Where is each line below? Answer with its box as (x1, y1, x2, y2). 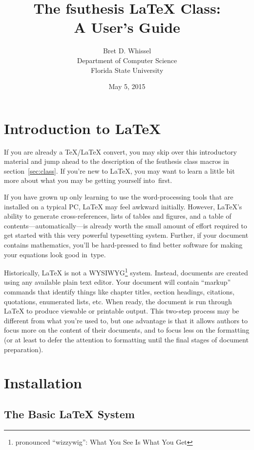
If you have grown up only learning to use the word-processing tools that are (4, 192, 233, 202)
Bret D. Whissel (103, 45, 151, 56)
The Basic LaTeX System (4, 406, 135, 421)
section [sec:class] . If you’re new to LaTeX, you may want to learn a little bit (4, 165, 235, 176)
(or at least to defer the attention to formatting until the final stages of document (4, 334, 249, 344)
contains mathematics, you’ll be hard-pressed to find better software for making (4, 239, 243, 249)
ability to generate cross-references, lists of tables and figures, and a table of (4, 211, 232, 221)
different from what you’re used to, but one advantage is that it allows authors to (4, 315, 248, 325)
